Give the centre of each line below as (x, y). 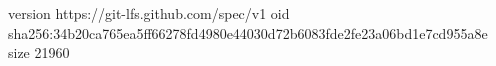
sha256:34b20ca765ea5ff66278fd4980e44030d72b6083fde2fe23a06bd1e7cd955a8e (248, 32)
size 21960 (39, 52)
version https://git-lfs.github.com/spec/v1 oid (149, 13)
